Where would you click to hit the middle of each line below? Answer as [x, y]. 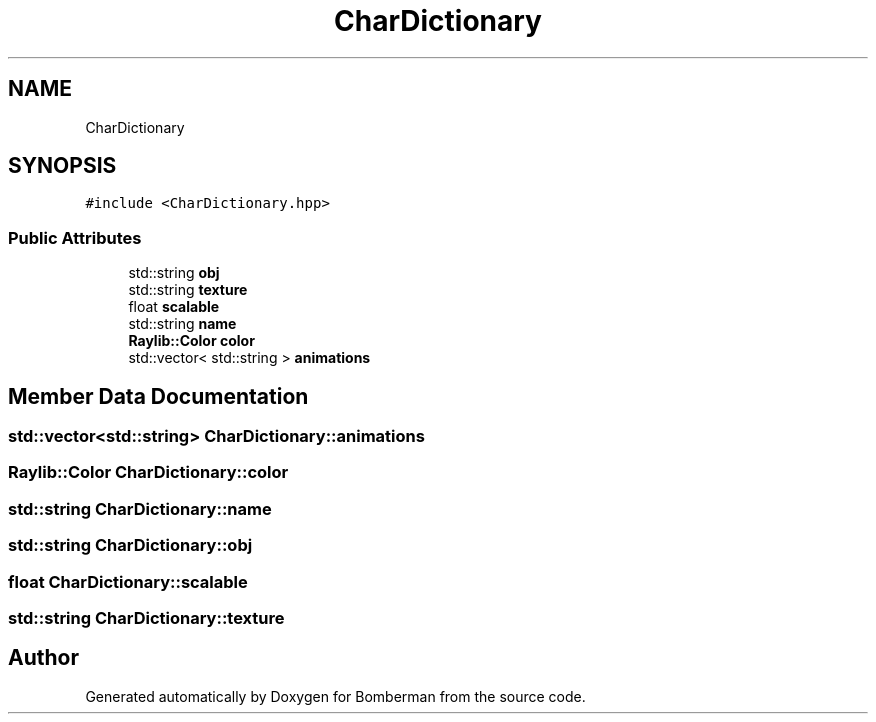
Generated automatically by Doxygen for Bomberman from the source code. [335, 696]
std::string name [182, 324]
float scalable [174, 307]
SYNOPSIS [62, 166]
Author [43, 658]
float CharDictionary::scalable [128, 581]
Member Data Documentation [158, 396]
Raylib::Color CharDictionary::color [148, 472]
